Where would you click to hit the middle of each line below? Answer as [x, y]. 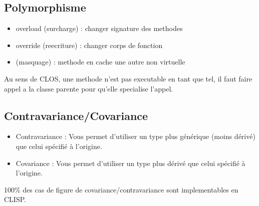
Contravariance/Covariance [76, 115]
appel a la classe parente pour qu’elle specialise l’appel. [89, 88]
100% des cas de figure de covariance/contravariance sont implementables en [121, 189]
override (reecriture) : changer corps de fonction [89, 45]
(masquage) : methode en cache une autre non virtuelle [100, 62]
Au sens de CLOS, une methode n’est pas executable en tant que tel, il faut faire [128, 78]
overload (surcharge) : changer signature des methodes [99, 28]
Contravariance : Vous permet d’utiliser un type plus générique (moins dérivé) [136, 136]
